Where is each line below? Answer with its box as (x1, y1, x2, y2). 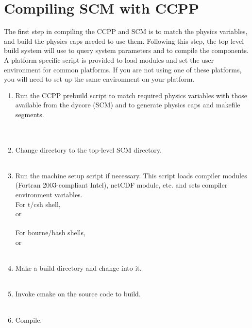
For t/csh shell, (15, 199, 61, 209)
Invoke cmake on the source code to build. (15, 289, 141, 299)
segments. (15, 109, 44, 119)
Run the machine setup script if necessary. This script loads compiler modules (15, 170, 247, 180)
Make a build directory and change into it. (15, 263, 142, 273)
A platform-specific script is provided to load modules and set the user (4, 54, 214, 65)
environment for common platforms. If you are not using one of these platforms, (4, 64, 242, 74)
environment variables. (15, 190, 83, 200)
